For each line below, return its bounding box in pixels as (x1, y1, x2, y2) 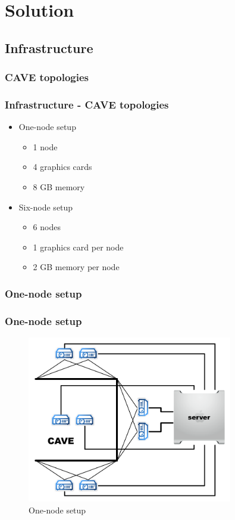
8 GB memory (33, 181, 85, 193)
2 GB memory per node (33, 261, 120, 273)
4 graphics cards (33, 160, 92, 173)
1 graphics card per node (33, 240, 124, 253)
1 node (33, 140, 58, 153)
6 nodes (33, 221, 61, 233)
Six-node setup (18, 200, 73, 213)
